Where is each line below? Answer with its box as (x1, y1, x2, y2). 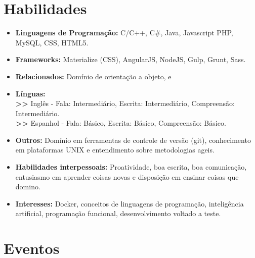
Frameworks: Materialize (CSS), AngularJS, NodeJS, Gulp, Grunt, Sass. (15, 54, 246, 65)
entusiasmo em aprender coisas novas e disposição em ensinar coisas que (15, 171, 239, 182)
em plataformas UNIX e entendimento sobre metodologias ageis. (15, 144, 215, 155)
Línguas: (15, 88, 46, 98)
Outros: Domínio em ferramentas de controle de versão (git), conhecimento (15, 134, 251, 145)
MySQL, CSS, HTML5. (15, 37, 89, 47)
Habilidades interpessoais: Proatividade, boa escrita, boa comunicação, (15, 162, 247, 172)
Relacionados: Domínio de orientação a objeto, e (15, 71, 172, 81)
